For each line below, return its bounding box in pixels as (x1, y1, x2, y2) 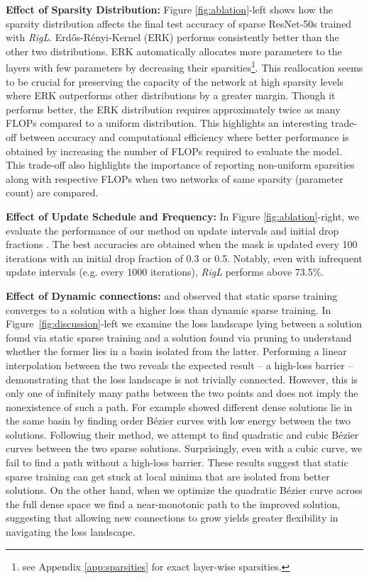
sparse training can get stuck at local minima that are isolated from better (6, 468, 330, 483)
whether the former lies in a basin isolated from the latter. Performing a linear (6, 344, 347, 359)
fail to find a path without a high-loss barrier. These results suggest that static (6, 455, 348, 470)
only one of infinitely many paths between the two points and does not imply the (6, 386, 358, 400)
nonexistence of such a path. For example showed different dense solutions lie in (6, 399, 353, 414)
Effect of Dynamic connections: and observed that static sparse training (6, 288, 338, 303)
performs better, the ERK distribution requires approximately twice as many (6, 101, 341, 116)
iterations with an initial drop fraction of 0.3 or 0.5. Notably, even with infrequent (6, 250, 363, 265)
